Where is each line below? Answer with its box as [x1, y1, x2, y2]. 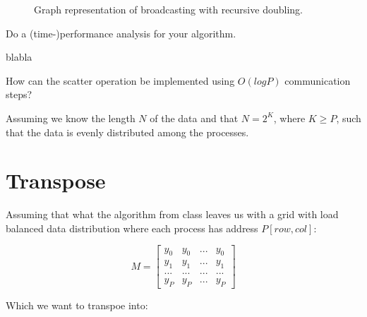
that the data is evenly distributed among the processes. [6, 124, 249, 139]
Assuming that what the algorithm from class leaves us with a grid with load [6, 207, 339, 222]
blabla [6, 49, 32, 64]
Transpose [6, 166, 106, 195]
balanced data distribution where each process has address [6, 220, 258, 235]
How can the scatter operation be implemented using [6, 73, 235, 88]
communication [284, 73, 351, 88]
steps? [6, 87, 32, 102]
